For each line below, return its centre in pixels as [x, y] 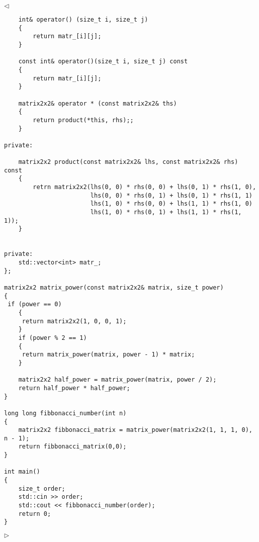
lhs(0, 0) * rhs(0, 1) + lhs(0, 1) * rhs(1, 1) [171, 195]
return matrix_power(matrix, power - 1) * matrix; [108, 355]
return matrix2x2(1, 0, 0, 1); [74, 321]
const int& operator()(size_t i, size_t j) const [103, 62]
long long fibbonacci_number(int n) [65, 413]
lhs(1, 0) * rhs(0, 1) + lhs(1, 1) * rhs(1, [166, 212]
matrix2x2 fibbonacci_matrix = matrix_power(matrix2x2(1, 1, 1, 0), [135, 430]
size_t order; [42, 488]
